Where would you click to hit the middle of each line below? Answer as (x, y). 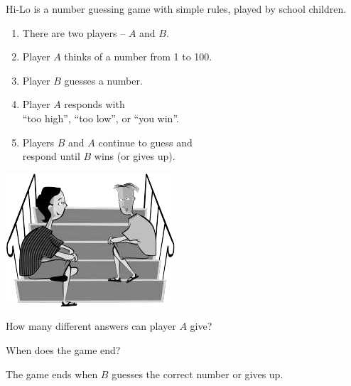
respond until (51, 156)
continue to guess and (145, 142)
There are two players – (74, 32)
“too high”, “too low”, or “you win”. (101, 118)
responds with (94, 104)
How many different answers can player (91, 326)
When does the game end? (63, 349)
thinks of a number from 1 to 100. (138, 57)
